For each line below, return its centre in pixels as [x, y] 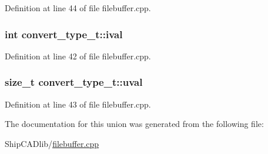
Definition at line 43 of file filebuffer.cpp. [78, 104]
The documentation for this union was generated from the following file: [134, 124]
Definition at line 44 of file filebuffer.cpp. [78, 8]
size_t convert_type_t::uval [74, 82]
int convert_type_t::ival [64, 34]
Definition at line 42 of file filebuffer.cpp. [78, 56]
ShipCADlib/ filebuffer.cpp [52, 143]
